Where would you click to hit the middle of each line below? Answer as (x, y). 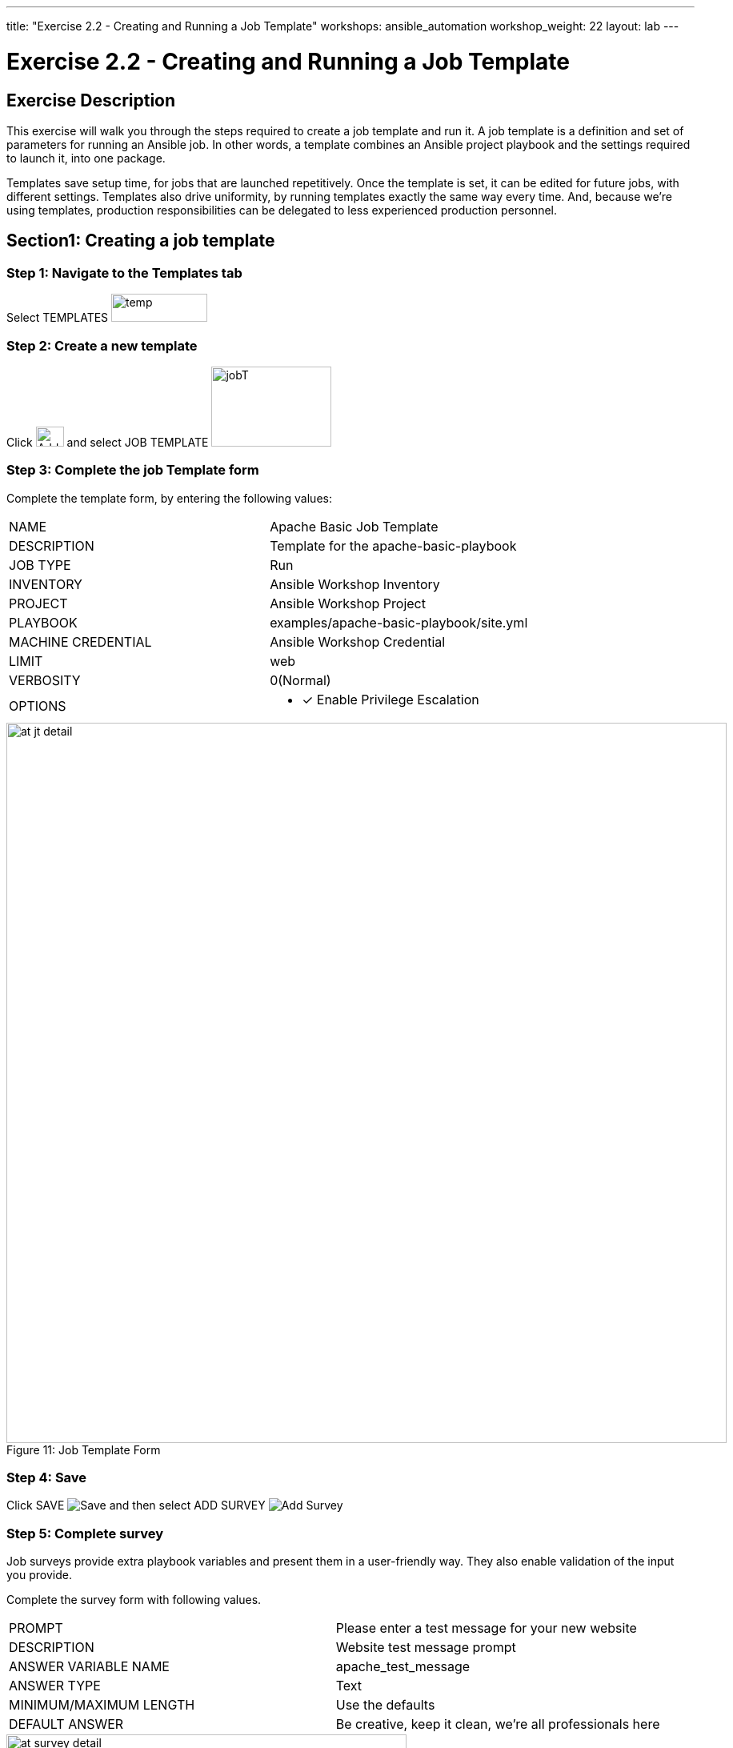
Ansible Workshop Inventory (355, 584)
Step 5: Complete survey (85, 1533)
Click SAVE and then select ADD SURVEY (136, 1505)
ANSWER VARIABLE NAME (89, 1667)
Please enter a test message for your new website (486, 1628)
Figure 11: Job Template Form (84, 1449)
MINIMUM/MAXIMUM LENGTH (102, 1705)
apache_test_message (403, 1667)
